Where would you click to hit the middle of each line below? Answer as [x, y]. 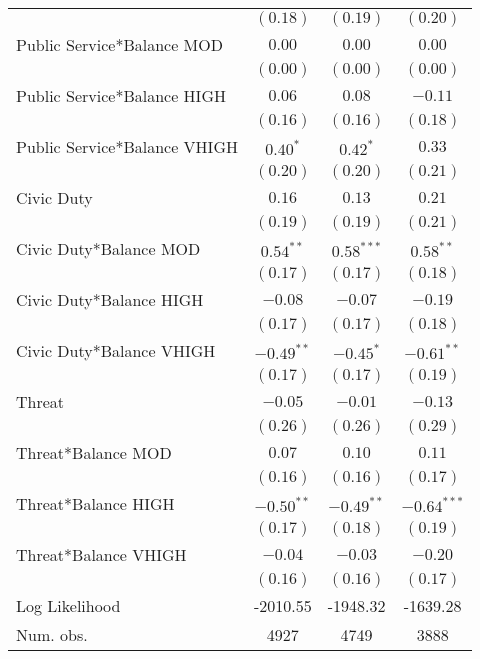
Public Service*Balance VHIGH [127, 146]
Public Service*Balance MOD [119, 44]
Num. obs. [52, 634]
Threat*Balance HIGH [95, 503]
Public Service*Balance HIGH [121, 95]
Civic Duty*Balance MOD [108, 248]
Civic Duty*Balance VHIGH [116, 350]
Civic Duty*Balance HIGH [110, 299]
